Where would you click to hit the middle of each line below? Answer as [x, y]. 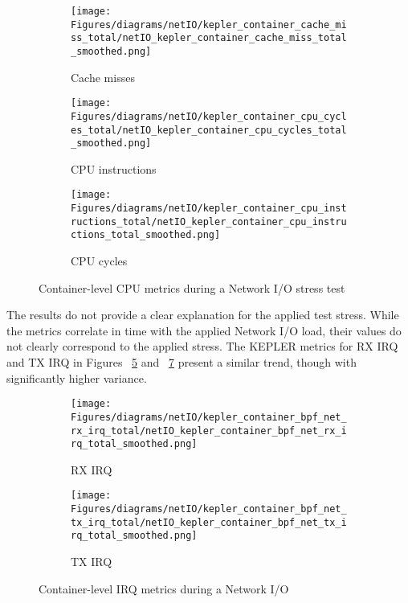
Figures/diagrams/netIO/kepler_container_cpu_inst [209, 209]
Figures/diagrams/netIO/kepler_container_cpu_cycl [209, 116]
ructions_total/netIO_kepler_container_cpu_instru [209, 222]
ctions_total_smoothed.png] [146, 235]
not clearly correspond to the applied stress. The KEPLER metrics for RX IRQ [202, 346]
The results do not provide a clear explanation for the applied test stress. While [203, 315]
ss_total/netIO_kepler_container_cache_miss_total [209, 38]
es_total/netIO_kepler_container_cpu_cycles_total [209, 130]
